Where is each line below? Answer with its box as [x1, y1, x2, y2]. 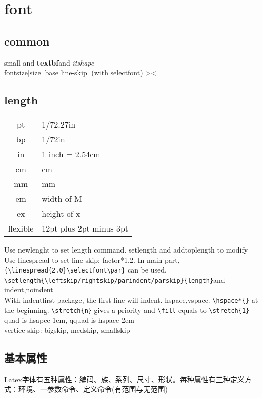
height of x [42, 207, 80, 219]
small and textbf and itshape [4, 57, 94, 68]
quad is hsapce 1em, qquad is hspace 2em [4, 315, 134, 325]
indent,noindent [4, 284, 53, 295]
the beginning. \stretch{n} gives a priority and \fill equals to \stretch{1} [4, 304, 250, 315]
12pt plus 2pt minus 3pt [42, 222, 128, 234]
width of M [42, 192, 82, 204]
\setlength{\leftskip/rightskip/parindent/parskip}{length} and [4, 274, 225, 285]
